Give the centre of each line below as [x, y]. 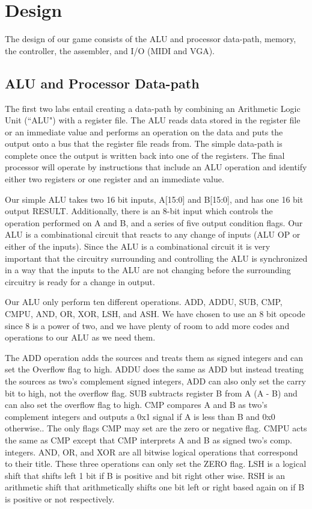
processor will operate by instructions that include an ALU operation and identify [156, 167]
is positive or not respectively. [60, 498]
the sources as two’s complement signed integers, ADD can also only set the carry [155, 381]
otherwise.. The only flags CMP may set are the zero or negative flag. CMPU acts [156, 428]
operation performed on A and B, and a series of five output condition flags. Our [154, 222]
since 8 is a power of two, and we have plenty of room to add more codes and [147, 325]
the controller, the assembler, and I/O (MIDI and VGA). [110, 50]
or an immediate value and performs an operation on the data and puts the [144, 131]
